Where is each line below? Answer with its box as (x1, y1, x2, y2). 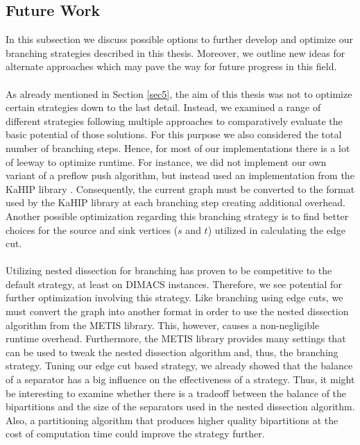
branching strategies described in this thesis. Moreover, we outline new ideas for (6, 45, 345, 60)
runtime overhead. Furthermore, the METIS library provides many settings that (6, 331, 346, 346)
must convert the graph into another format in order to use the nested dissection (6, 304, 349, 319)
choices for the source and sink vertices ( (6, 222, 178, 237)
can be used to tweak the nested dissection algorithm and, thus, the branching (6, 344, 338, 359)
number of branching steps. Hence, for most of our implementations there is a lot (6, 140, 350, 155)
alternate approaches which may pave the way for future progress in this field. (6, 59, 337, 74)
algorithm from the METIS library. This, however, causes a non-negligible (6, 317, 320, 332)
